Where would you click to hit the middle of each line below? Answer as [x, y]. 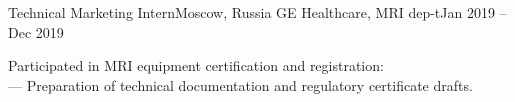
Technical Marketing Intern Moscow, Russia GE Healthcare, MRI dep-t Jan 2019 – [257, 12]
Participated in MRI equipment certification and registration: [196, 65]
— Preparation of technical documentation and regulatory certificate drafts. [240, 84]
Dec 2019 [36, 31]
